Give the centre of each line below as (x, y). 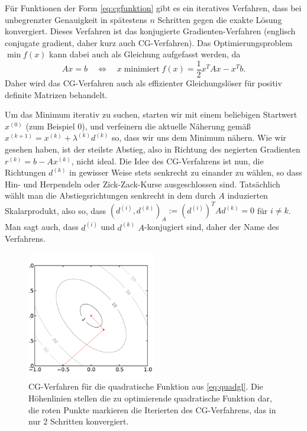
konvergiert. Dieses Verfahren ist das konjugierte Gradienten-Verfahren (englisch (150, 31)
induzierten (248, 195)
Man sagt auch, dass (42, 227)
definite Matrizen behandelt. (56, 94)
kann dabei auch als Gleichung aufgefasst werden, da (145, 54)
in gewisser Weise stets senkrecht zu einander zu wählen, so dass (186, 172)
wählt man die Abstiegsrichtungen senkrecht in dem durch (110, 195)
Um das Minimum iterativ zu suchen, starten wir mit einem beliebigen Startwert (151, 114)
